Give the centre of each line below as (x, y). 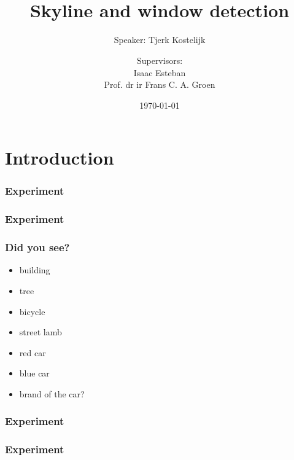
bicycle (32, 311)
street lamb (41, 332)
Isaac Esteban (160, 72)
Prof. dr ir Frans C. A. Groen (160, 84)
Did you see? (37, 247)
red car (33, 352)
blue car (34, 373)
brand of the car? (52, 393)
